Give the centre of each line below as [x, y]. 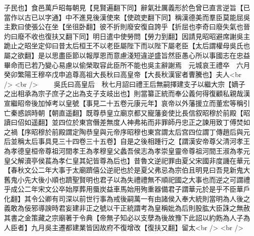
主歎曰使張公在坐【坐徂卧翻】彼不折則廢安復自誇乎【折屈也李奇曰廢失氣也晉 [127, 27]
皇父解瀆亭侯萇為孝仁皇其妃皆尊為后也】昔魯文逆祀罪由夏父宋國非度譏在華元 [127, 160]
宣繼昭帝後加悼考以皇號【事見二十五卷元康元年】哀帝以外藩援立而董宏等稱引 [127, 103]
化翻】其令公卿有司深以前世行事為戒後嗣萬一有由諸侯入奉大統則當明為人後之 [127, 198]
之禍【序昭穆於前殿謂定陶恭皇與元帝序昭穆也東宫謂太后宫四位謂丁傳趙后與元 [127, 131]
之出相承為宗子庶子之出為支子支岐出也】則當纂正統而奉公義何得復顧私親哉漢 [127, 93]
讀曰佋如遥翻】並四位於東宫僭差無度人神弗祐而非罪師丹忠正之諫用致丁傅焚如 [127, 122]
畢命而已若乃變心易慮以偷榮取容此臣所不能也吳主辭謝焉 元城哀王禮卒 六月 [127, 65]
